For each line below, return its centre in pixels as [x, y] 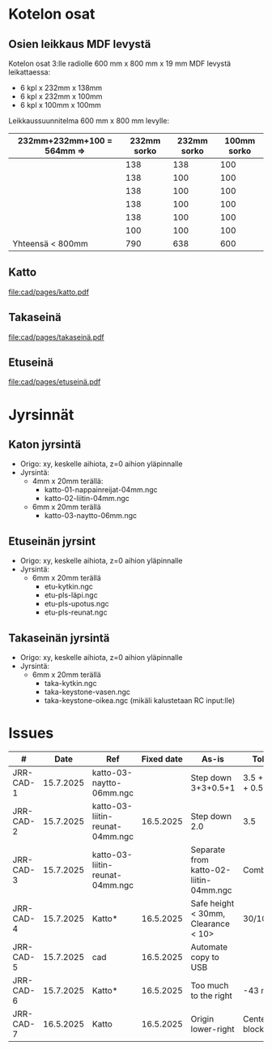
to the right [212, 996]
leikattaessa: [30, 72]
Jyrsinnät [41, 415]
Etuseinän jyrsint [52, 541]
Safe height [212, 903]
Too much [210, 986]
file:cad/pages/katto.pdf [49, 292]
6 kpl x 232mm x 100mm [61, 96]
